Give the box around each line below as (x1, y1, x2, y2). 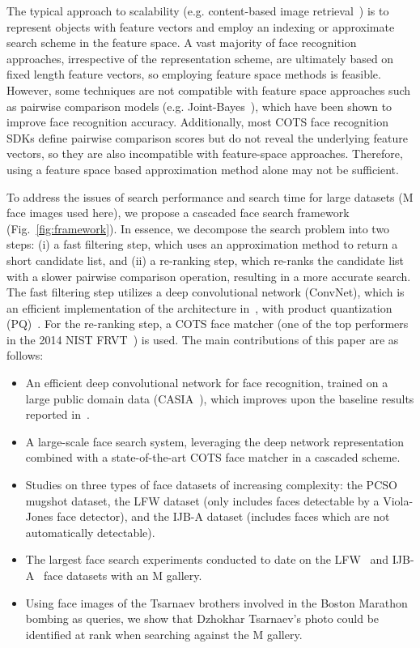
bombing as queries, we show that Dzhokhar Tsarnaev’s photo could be (25, 610, 380, 627)
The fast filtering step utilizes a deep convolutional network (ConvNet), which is (6, 283, 405, 301)
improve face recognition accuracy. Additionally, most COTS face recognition (6, 113, 388, 130)
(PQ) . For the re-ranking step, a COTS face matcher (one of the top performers (6, 315, 409, 332)
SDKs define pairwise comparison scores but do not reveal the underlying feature (6, 129, 408, 146)
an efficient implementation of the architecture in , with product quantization (6, 299, 392, 316)
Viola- (383, 492, 414, 509)
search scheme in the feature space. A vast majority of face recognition (6, 34, 357, 51)
